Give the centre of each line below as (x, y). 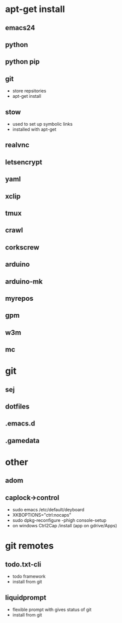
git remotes (29, 546)
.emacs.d (20, 424)
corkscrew (22, 247)
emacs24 (20, 28)
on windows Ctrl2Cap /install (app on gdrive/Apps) (65, 526)
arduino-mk (24, 281)
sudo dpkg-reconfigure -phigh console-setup (59, 520)
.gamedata (22, 440)
